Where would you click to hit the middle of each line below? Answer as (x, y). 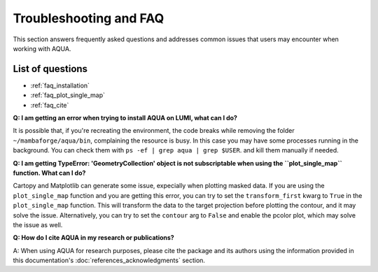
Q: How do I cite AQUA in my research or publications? (93, 238)
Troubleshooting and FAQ (89, 18)
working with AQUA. (42, 48)
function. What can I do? (49, 173)
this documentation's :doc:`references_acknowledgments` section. (109, 260)
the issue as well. (38, 224)
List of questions (50, 69)
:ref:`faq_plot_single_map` (68, 95)
